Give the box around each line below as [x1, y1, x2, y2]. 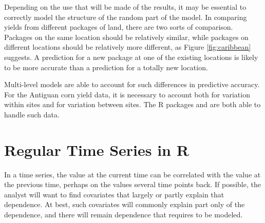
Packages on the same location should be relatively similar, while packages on [4, 31, 249, 42]
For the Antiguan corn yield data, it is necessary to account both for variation [4, 89, 250, 99]
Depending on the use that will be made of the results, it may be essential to [4, 2, 247, 12]
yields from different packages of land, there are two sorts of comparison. [4, 22, 233, 32]
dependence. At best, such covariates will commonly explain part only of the [4, 199, 245, 210]
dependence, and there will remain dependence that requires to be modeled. [4, 209, 243, 220]
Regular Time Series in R [4, 139, 189, 160]
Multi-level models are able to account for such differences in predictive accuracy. [4, 79, 260, 90]
